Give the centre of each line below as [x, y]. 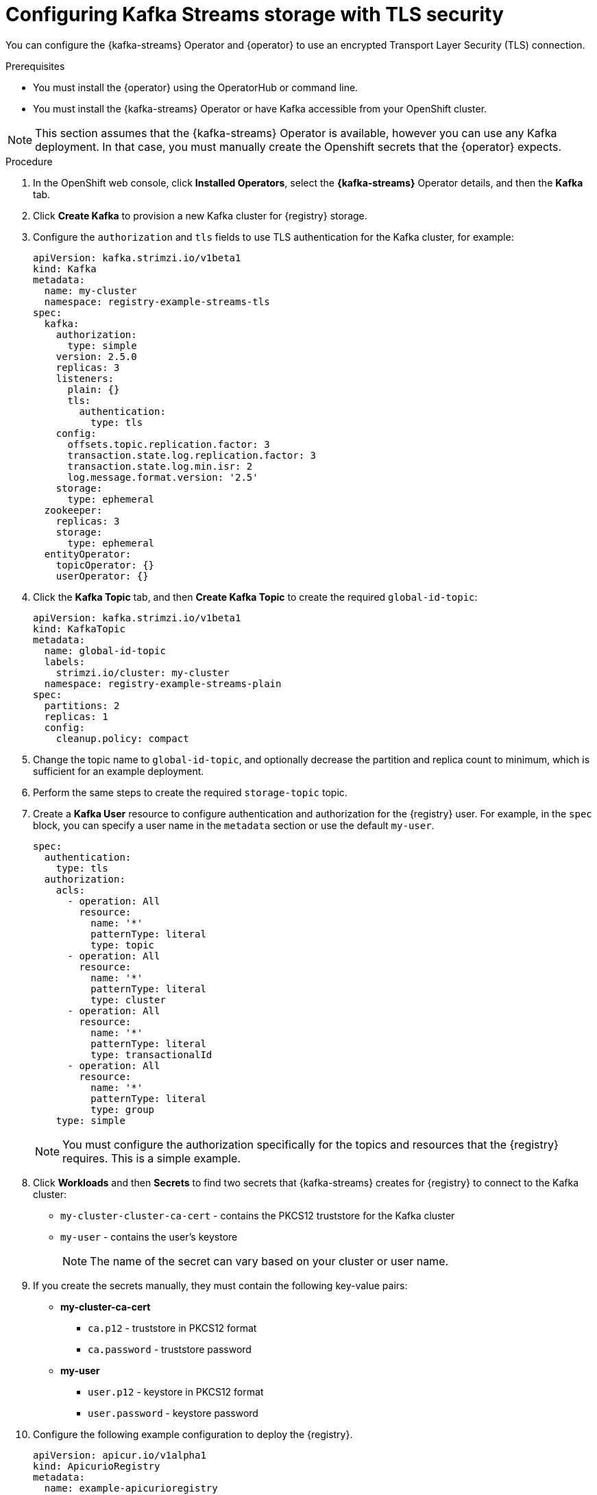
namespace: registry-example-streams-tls [157, 301]
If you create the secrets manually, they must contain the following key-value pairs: [220, 1285]
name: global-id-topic [105, 650]
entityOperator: [88, 554]
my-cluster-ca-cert [106, 1306]
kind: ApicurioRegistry [97, 1466]
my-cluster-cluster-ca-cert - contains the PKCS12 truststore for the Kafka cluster [258, 1215]
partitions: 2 [82, 705]
